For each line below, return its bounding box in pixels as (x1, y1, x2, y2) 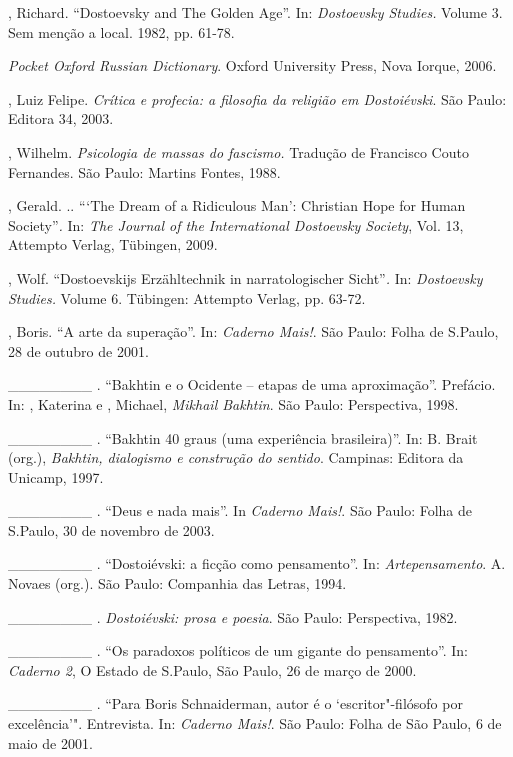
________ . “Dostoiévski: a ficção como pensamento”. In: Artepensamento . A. (8, 553, 506, 574)
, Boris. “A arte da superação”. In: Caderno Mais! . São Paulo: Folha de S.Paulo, (8, 321, 499, 342)
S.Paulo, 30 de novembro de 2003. (8, 519, 215, 540)
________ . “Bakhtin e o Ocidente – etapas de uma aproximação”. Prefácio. (8, 374, 496, 395)
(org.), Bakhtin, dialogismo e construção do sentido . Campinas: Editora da (8, 447, 464, 468)
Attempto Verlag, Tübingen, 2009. (8, 234, 218, 255)
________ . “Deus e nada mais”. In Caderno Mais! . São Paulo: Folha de (8, 500, 473, 521)
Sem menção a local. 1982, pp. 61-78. (8, 21, 235, 42)
